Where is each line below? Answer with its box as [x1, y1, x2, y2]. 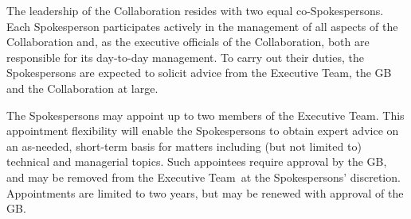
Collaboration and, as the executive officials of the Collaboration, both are [6, 33, 370, 50]
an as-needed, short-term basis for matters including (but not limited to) [6, 137, 362, 154]
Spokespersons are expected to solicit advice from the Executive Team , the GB [6, 64, 392, 81]
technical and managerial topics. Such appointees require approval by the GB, [6, 153, 387, 170]
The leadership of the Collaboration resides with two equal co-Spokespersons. [6, 2, 384, 18]
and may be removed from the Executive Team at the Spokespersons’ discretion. [6, 168, 401, 185]
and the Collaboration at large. [6, 79, 159, 96]
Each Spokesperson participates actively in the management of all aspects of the [6, 17, 398, 34]
